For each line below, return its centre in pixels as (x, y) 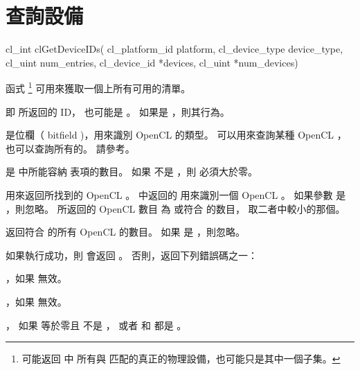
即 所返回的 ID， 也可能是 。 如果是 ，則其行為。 (118, 111)
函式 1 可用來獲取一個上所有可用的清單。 (98, 87)
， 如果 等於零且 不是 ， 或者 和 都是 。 (96, 325)
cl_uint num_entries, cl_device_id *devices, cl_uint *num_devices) (152, 62)
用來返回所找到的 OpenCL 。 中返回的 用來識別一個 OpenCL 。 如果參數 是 (176, 194)
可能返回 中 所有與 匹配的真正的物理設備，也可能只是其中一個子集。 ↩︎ (181, 359)
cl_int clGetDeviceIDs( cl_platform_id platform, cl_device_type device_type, (174, 49)
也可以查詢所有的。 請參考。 (70, 148)
